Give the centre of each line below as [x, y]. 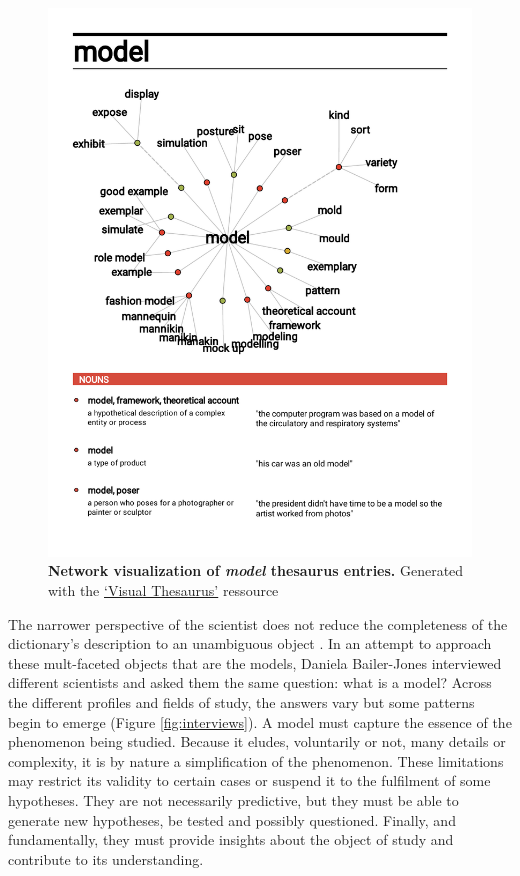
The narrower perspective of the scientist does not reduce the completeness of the [258, 623]
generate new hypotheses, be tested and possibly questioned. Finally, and [232, 819]
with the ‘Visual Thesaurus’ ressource [163, 590]
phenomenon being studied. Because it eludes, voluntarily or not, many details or [257, 741]
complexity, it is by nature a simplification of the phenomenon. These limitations [256, 760]
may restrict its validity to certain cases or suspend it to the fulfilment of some [249, 780]
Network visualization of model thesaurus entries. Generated [256, 570]
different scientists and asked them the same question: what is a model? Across [250, 682]
